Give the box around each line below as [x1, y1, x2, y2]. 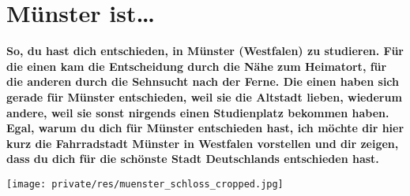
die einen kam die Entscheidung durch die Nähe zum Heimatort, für [6, 57, 387, 74]
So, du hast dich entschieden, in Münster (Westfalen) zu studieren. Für [6, 43, 404, 59]
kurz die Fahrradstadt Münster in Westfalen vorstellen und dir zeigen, [6, 135, 399, 151]
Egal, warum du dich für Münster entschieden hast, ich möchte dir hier [6, 120, 404, 136]
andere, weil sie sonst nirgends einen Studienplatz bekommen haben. [6, 104, 389, 120]
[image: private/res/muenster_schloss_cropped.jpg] [6, 178, 284, 190]
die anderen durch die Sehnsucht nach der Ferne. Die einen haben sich [6, 73, 400, 90]
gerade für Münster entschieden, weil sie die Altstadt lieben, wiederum [6, 88, 402, 105]
